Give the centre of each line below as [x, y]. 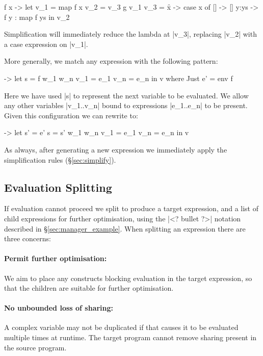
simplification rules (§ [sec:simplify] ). [60, 159]
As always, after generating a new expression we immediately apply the [116, 149]
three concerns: [28, 238]
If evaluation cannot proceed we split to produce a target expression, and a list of [131, 208]
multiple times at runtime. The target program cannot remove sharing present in [130, 337]
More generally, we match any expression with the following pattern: [111, 61]
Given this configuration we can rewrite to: [71, 115]
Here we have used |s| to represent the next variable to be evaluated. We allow [126, 95]
